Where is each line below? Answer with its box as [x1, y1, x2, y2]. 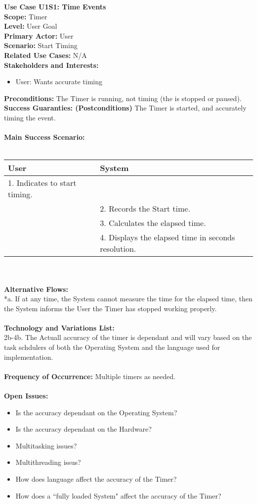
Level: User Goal [4, 21, 57, 31]
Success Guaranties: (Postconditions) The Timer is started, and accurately [4, 103, 247, 113]
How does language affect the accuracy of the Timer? [15, 474, 177, 484]
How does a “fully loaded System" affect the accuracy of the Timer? [15, 490, 221, 501]
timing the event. [4, 112, 56, 122]
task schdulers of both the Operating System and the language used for [4, 342, 220, 352]
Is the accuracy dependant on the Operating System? [15, 407, 177, 417]
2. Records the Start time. [100, 203, 190, 215]
